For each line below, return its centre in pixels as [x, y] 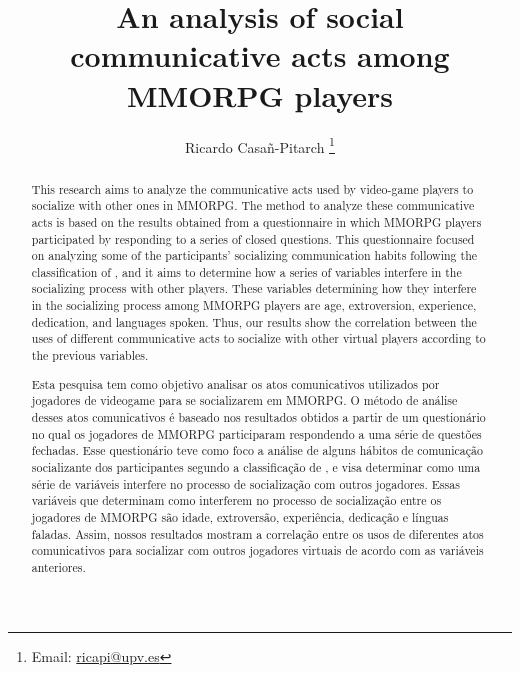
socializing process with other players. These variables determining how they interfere [254, 288]
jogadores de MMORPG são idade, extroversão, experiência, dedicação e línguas [240, 516]
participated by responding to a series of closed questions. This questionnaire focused [253, 238]
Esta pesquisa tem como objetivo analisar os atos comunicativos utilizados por [235, 383]
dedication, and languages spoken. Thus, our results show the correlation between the [254, 321]
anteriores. [58, 566]
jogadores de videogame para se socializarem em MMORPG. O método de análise [244, 400]
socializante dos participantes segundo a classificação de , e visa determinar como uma [256, 466]
